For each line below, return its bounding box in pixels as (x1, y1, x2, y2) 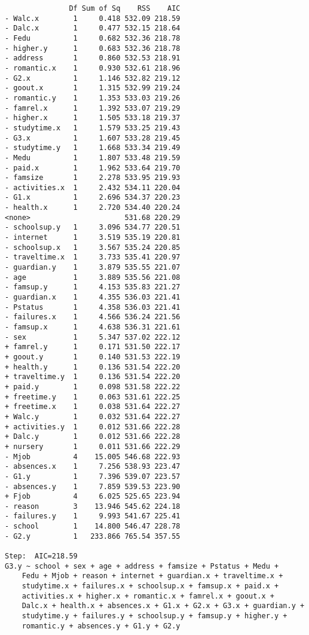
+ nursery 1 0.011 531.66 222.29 (5, 442, 180, 451)
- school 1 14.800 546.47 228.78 (5, 522, 180, 531)
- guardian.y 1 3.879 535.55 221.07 (5, 263, 180, 272)
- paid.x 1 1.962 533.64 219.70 (5, 163, 180, 172)
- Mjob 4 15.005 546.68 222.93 (5, 452, 180, 461)
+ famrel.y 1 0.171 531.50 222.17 (5, 343, 180, 352)
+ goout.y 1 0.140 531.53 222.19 (5, 352, 180, 361)
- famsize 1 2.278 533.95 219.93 (5, 173, 180, 182)
